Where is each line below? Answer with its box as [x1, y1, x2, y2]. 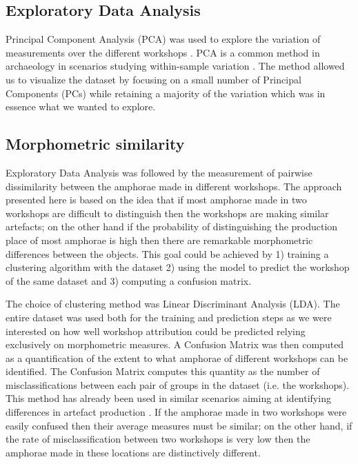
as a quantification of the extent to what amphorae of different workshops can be [6, 350, 348, 365]
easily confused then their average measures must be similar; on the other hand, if [6, 418, 352, 432]
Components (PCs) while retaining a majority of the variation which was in [6, 85, 326, 100]
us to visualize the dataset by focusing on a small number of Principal [6, 72, 301, 86]
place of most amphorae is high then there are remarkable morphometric [6, 232, 313, 247]
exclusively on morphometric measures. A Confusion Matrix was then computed [6, 337, 344, 352]
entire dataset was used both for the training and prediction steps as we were [6, 310, 332, 324]
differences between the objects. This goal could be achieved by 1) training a [6, 246, 329, 261]
